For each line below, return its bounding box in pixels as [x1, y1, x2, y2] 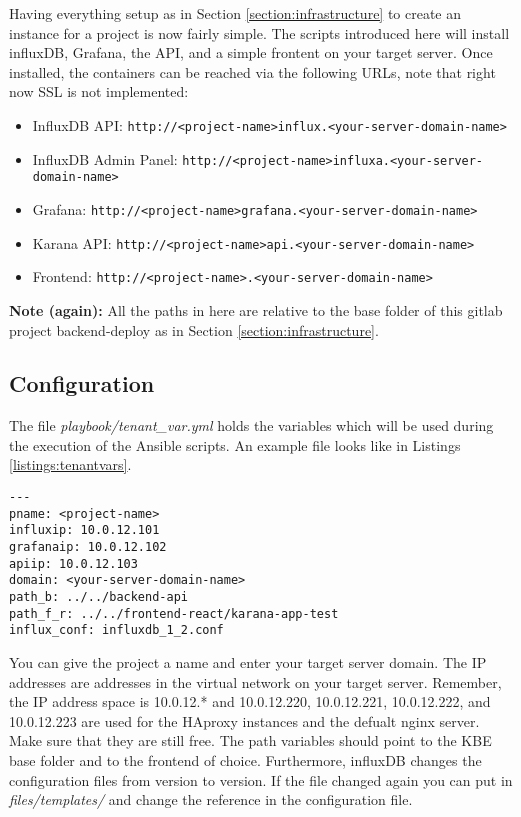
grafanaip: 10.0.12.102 [9, 540, 167, 555]
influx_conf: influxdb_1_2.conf [9, 623, 224, 638]
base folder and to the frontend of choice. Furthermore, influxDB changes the [9, 749, 482, 770]
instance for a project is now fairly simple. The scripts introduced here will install [9, 22, 510, 43]
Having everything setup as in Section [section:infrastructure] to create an [9, 3, 462, 23]
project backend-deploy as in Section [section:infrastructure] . [9, 319, 379, 340]
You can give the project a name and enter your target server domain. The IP [9, 651, 487, 672]
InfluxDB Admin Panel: [32, 148, 178, 169]
